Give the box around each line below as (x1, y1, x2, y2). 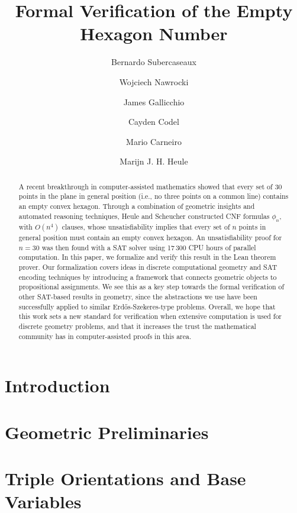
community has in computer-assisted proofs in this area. (18, 331, 192, 341)
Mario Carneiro (126, 135, 182, 147)
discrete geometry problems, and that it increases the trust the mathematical (18, 321, 256, 331)
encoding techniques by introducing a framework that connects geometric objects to (18, 272, 277, 282)
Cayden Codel (128, 115, 179, 128)
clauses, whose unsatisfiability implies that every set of (62, 222, 230, 232)
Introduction (5, 373, 110, 398)
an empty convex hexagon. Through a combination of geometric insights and (18, 201, 255, 211)
